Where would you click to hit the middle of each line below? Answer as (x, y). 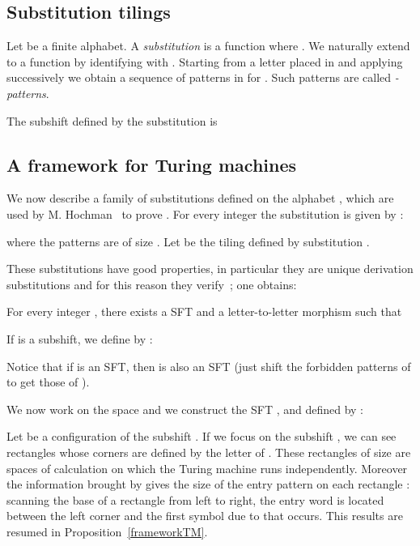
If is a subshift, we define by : (80, 338)
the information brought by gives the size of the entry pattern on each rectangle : (208, 484)
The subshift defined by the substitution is (112, 120)
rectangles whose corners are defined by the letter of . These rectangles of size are (209, 452)
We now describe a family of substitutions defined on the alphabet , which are (200, 198)
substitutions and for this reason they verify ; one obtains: (152, 284)
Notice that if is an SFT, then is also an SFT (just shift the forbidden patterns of (209, 366)
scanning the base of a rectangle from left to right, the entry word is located (195, 499)
